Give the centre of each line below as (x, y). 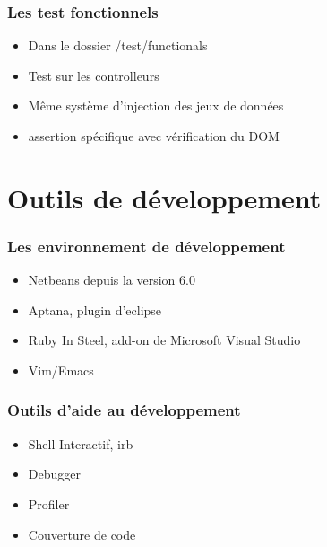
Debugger (54, 474)
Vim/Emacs (61, 370)
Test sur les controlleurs (94, 75)
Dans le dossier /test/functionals (118, 45)
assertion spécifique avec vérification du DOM (154, 136)
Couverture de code (82, 534)
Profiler (49, 503)
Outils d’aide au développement (124, 410)
